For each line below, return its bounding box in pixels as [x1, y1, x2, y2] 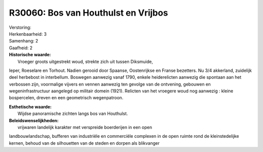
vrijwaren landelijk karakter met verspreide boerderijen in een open [18, 125, 152, 130]
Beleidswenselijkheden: [9, 117, 59, 123]
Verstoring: [9, 24, 32, 30]
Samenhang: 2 [9, 38, 38, 44]
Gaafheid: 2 [9, 44, 33, 51]
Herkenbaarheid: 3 [9, 31, 47, 37]
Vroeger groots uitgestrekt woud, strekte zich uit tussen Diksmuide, [18, 59, 153, 65]
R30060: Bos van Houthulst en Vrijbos [9, 7, 168, 18]
